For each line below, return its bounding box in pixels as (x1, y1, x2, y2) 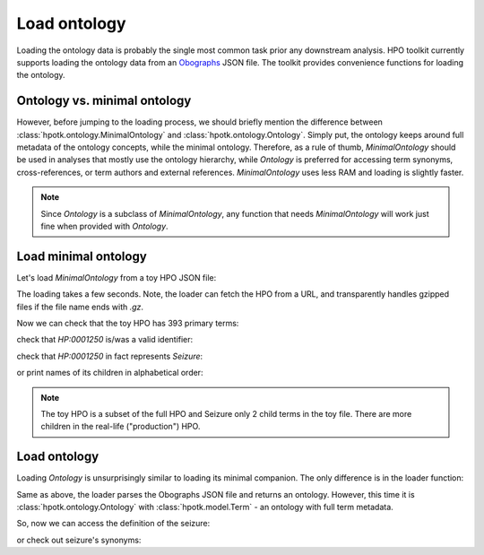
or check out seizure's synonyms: (16, 534, 142, 545)
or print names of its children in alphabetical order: (16, 368, 203, 378)
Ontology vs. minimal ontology (16, 93, 192, 108)
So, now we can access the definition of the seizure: (16, 518, 211, 529)
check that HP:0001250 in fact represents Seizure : (16, 351, 203, 361)
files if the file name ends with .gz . (16, 301, 143, 312)
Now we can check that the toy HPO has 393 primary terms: (16, 318, 239, 329)
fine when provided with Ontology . (40, 221, 169, 231)
